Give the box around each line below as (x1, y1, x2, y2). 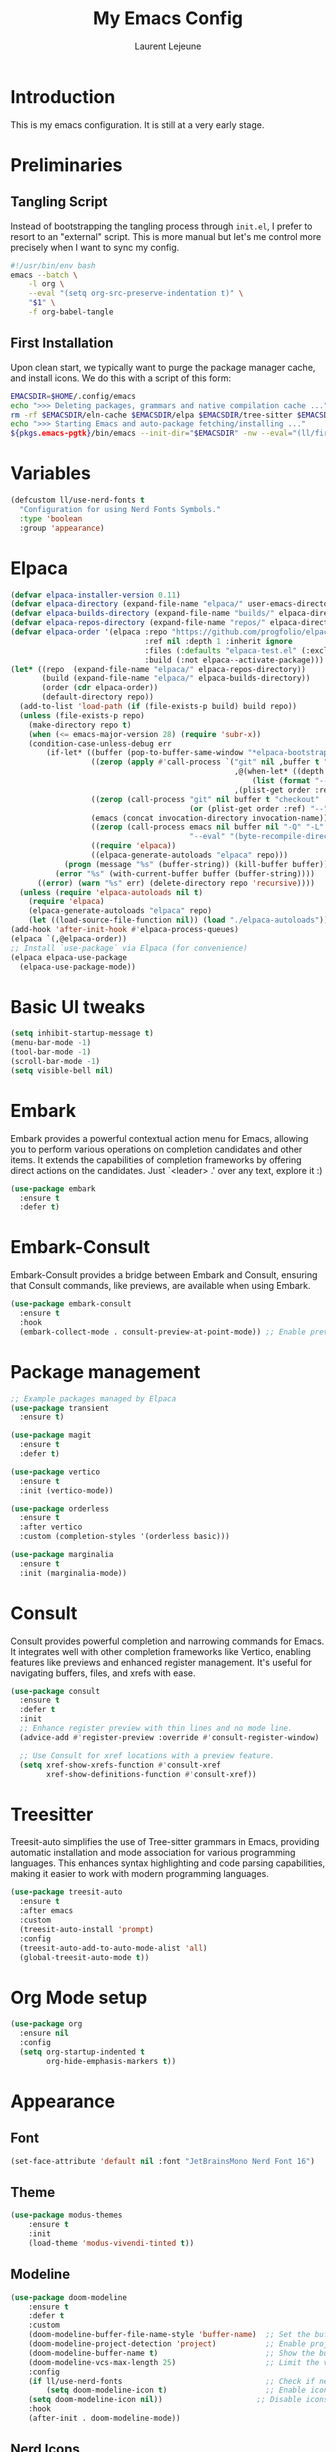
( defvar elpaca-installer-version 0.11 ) (10, 590, 182, 600)
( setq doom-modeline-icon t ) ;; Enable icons (46, 2385, 333, 2396)
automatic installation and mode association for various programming (10, 1847, 296, 1859)
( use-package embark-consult (10, 1299, 132, 1309)
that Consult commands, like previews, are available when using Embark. (10, 1280, 312, 1292)
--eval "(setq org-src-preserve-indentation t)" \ (28, 288, 244, 299)
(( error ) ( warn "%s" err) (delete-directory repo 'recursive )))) (36, 878, 315, 888)
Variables (10, 462, 92, 485)
